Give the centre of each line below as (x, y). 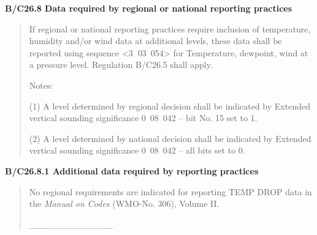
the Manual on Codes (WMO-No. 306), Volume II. (124, 203)
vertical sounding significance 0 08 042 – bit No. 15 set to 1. (143, 118)
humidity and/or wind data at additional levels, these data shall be (155, 41)
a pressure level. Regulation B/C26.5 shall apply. (121, 65)
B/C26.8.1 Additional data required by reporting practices (132, 170)
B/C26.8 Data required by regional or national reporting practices (149, 8)
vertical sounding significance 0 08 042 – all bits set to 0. (137, 150)
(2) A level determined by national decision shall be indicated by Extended (170, 138)
